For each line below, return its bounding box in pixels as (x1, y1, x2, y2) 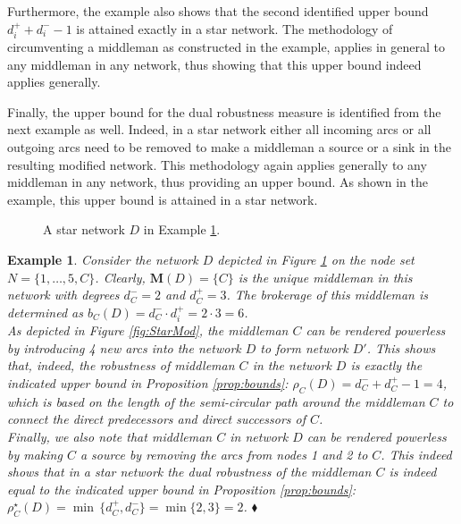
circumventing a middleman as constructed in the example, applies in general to (7, 38, 445, 56)
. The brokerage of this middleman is (226, 285, 428, 304)
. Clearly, (95, 267, 146, 286)
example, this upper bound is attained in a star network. (7, 190, 318, 208)
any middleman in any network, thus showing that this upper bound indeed (7, 55, 422, 73)
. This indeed (381, 444, 452, 463)
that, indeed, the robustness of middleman (7, 356, 235, 375)
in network (230, 427, 289, 445)
